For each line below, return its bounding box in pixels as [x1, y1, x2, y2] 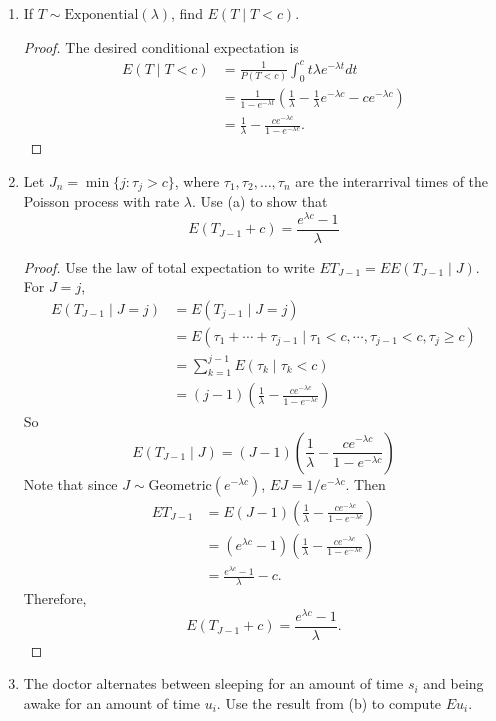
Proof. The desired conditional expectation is [23, 36, 299, 57]
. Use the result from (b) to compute [216, 692, 442, 713]
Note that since [23, 473, 118, 494]
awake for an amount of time [23, 692, 200, 713]
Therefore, [23, 587, 87, 608]
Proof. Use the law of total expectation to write [23, 256, 315, 277]
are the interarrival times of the [295, 170, 489, 191]
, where [174, 170, 220, 191]
